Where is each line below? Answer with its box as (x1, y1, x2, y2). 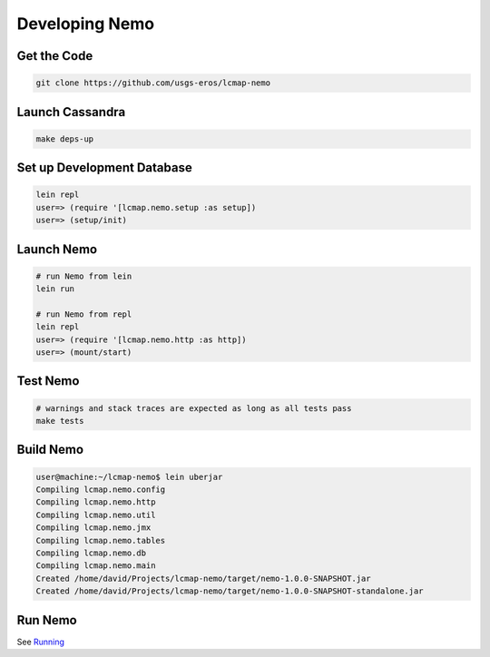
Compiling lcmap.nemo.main (35, 561, 156, 571)
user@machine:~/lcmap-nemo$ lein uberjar (35, 472, 223, 482)
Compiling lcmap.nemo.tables (35, 535, 166, 545)
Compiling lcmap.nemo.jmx (35, 523, 152, 533)
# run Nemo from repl (35, 309, 132, 319)
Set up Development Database (16, 160, 192, 176)
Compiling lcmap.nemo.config (35, 485, 166, 495)
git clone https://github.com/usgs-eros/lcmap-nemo (35, 78, 271, 88)
